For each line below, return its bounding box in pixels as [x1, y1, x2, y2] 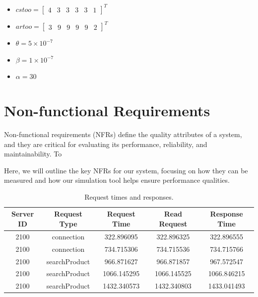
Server [11, 209, 34, 219]
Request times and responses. [84, 191, 174, 202]
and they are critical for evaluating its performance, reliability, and [4, 139, 207, 149]
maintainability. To [4, 148, 62, 159]
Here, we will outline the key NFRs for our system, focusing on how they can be [4, 165, 248, 175]
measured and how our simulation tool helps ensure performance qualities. [4, 175, 230, 185]
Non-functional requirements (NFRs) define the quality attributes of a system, [4, 129, 242, 139]
